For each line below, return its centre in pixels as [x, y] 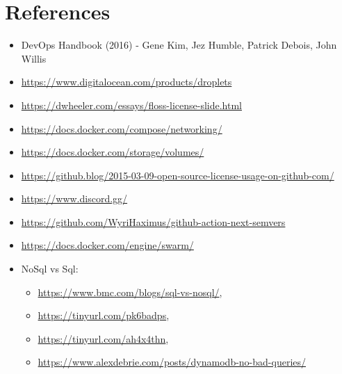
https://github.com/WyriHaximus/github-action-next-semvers [153, 221]
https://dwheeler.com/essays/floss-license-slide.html [131, 105]
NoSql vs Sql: [50, 269]
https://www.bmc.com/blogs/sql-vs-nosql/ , [130, 292]
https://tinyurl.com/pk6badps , [104, 315]
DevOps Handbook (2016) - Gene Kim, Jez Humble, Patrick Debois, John [179, 45]
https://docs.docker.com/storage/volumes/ [113, 152]
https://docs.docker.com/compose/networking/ [122, 128]
